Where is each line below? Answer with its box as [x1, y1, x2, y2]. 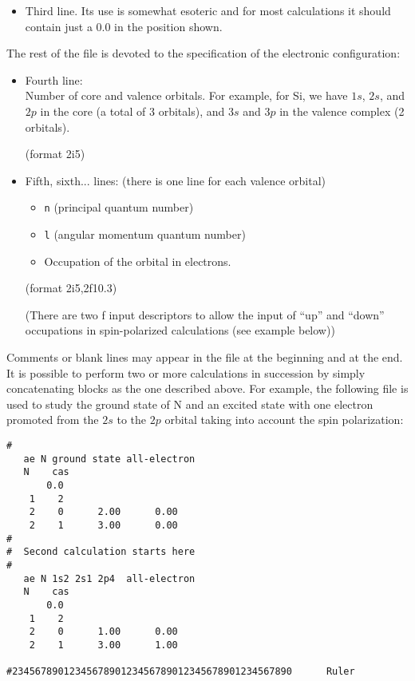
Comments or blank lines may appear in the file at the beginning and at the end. [6, 349, 403, 366]
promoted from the [6, 411, 99, 428]
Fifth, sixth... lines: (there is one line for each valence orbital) [25, 172, 326, 188]
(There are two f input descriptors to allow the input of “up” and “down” [25, 306, 385, 323]
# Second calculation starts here [6, 546, 196, 558]
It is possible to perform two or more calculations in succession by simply [6, 364, 366, 381]
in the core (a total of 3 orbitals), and [40, 102, 225, 119]
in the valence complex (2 [279, 102, 405, 119]
